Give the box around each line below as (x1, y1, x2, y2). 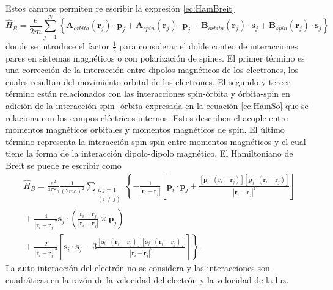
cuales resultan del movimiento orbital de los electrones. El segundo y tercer (5, 75, 290, 88)
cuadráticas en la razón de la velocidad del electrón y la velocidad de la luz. (5, 273, 289, 286)
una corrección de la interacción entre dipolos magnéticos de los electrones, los (5, 63, 299, 76)
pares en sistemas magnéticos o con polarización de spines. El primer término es (5, 51, 305, 64)
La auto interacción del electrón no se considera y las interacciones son (5, 261, 270, 274)
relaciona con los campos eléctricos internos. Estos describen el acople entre (5, 111, 288, 124)
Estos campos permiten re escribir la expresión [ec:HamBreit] (5, 2, 235, 14)
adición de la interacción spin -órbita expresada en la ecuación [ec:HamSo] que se (5, 99, 309, 111)
